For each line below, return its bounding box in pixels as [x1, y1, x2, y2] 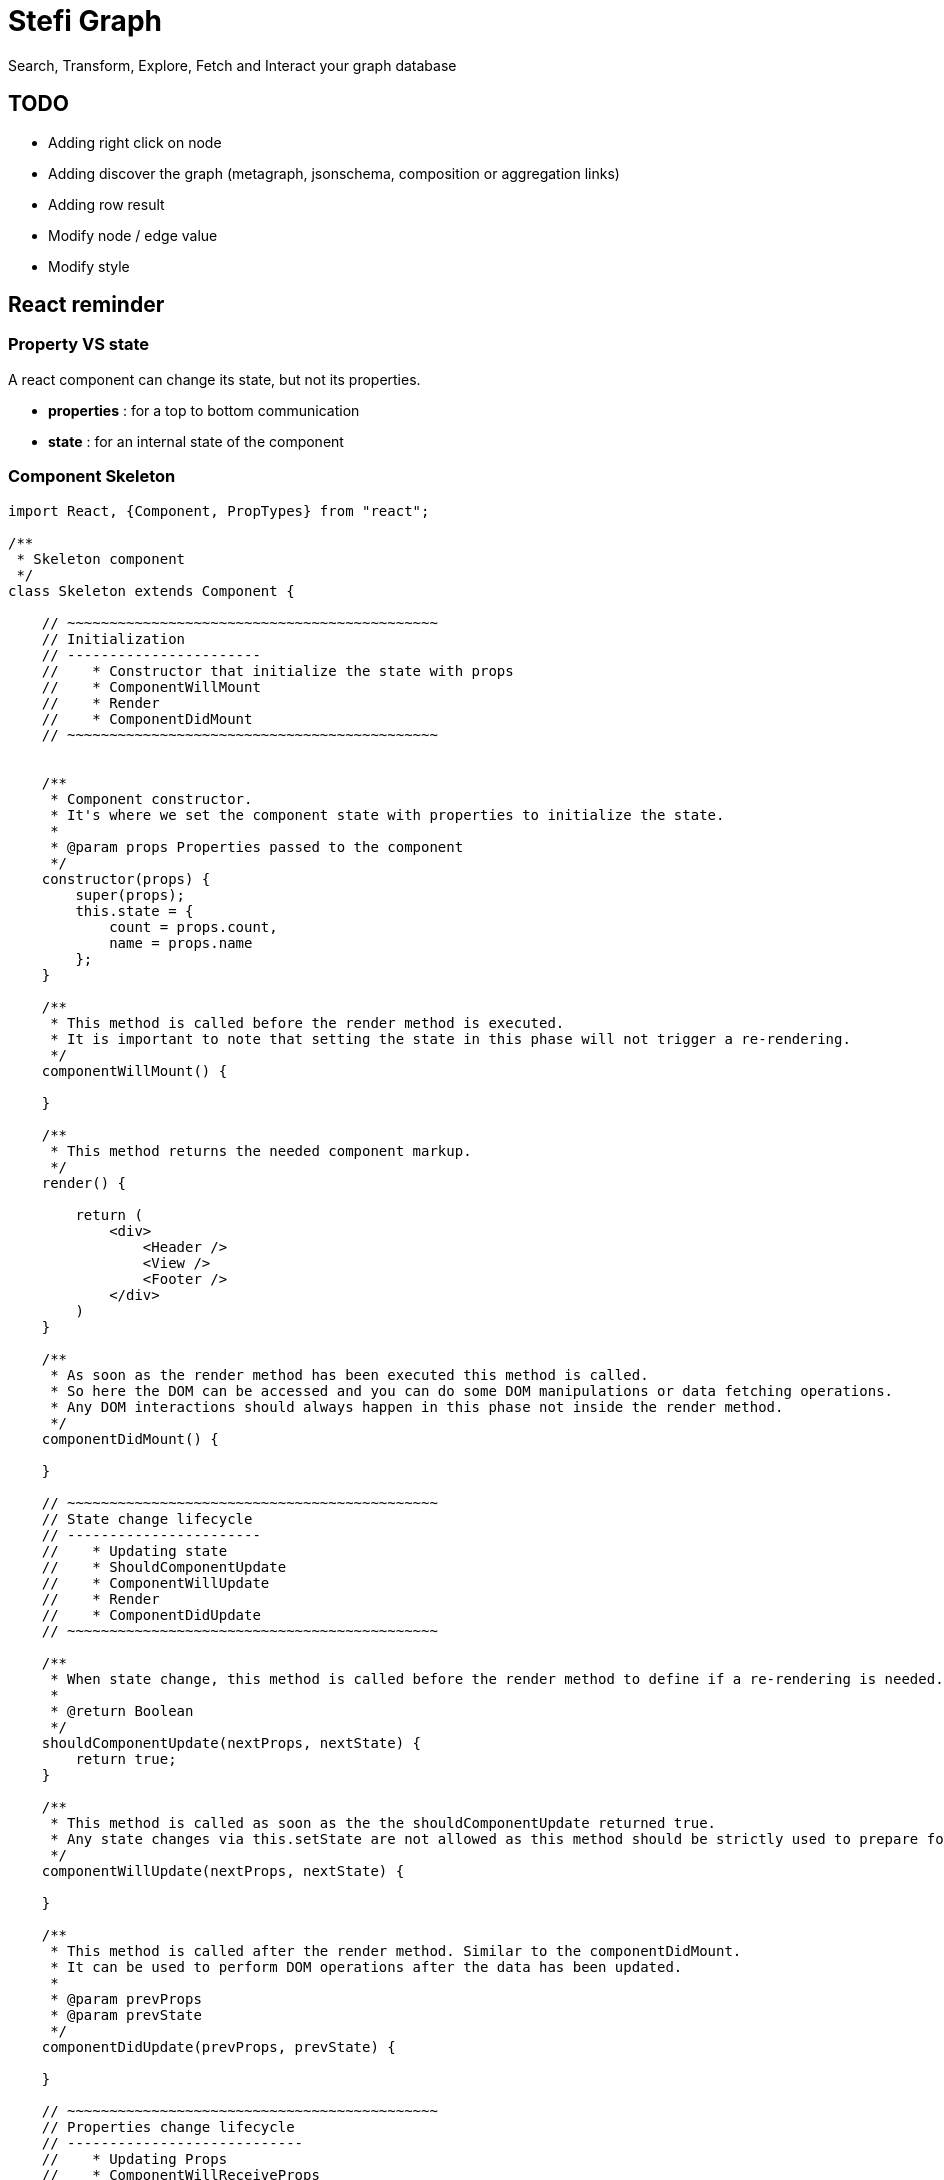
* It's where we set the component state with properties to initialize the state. [50, 806, 725, 823]
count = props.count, [109, 918, 278, 935]
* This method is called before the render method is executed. [50, 1014, 565, 1031]
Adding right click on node [48, 133, 222, 151]
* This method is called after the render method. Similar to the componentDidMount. [50, 1942, 742, 1959]
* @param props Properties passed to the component [50, 838, 464, 855]
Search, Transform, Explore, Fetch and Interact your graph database [8, 56, 457, 74]
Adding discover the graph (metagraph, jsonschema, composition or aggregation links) [48, 164, 620, 182]
